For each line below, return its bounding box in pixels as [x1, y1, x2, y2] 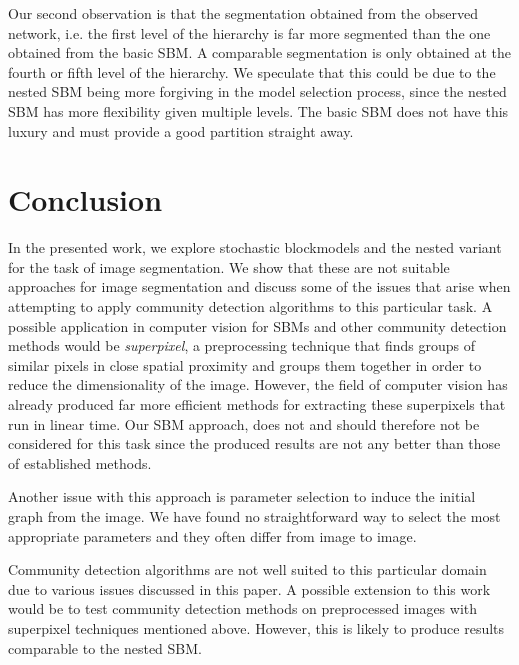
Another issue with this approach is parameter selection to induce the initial [8, 486, 476, 507]
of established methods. [8, 452, 152, 473]
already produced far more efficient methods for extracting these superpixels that [8, 394, 506, 415]
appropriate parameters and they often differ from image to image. [8, 525, 417, 546]
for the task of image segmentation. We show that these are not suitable [8, 256, 450, 277]
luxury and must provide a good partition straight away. [8, 120, 354, 141]
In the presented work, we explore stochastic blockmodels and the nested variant [8, 237, 502, 258]
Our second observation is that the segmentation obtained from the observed [8, 3, 478, 23]
